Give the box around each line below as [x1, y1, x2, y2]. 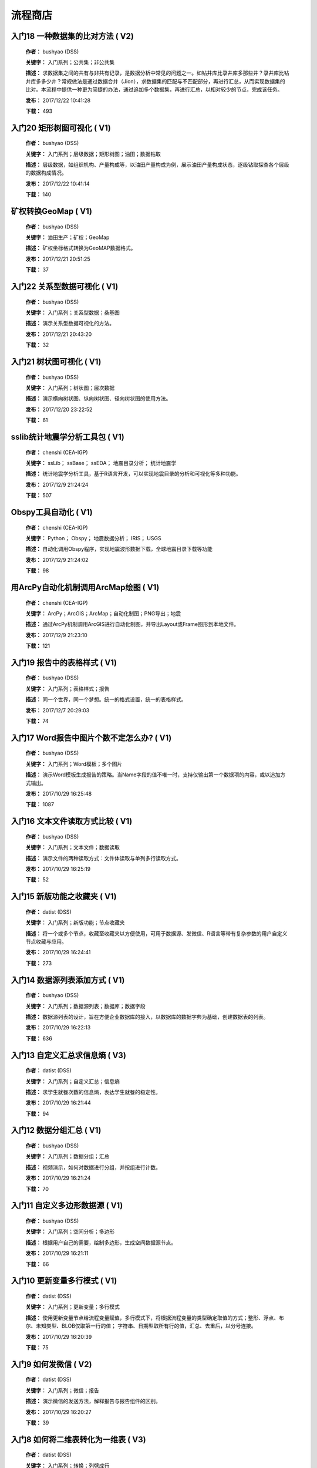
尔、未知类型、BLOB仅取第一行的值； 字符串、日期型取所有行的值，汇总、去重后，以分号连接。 [25, 1322, 257, 1329]
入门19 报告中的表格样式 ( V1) [11, 658, 117, 668]
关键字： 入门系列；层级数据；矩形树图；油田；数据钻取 [25, 150, 161, 157]
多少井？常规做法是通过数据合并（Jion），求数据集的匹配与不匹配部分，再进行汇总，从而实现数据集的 [41, 78, 286, 85]
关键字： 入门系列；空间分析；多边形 [25, 1228, 114, 1235]
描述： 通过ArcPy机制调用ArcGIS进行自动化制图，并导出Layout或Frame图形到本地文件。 [25, 621, 240, 628]
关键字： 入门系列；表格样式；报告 [25, 685, 110, 692]
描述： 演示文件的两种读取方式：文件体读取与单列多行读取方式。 [25, 854, 181, 861]
